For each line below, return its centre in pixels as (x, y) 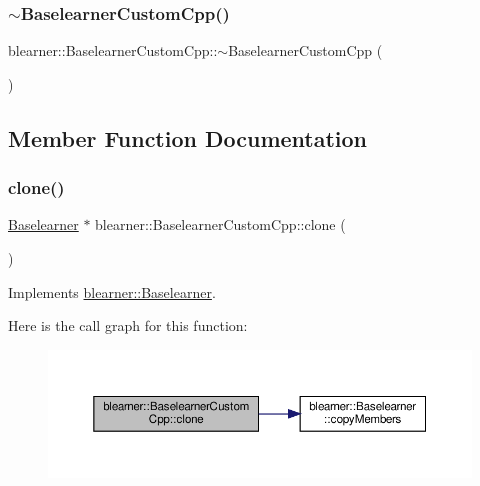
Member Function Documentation (188, 137)
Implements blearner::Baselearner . (112, 291)
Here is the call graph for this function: (128, 325)
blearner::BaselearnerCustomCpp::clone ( (220, 224)
